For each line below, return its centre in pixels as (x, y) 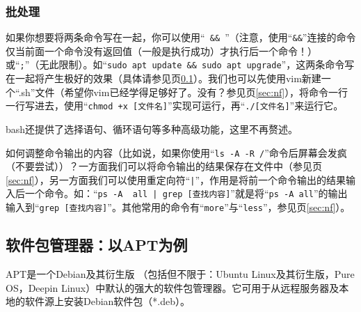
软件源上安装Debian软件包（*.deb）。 (107, 301)
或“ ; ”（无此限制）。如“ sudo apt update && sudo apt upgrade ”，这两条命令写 (180, 64)
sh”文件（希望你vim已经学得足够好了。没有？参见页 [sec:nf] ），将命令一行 (185, 92)
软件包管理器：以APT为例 (97, 245)
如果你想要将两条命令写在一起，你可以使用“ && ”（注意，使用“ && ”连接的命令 (181, 37)
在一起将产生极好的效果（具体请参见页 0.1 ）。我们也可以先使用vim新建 (163, 78)
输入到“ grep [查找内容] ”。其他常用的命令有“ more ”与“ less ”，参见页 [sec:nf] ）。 (178, 207)
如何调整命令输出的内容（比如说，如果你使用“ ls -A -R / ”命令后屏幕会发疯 (176, 152)
